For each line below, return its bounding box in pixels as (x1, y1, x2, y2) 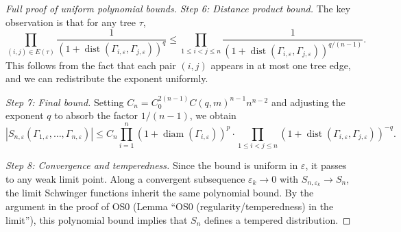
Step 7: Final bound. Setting (5, 94, 124, 109)
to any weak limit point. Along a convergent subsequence (5, 171, 245, 185)
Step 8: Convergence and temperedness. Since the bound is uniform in (5, 157, 298, 172)
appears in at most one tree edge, (210, 57, 351, 72)
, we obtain (189, 108, 236, 123)
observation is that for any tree (5, 14, 136, 29)
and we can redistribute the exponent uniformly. (5, 71, 208, 86)
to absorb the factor (54, 108, 138, 123)
